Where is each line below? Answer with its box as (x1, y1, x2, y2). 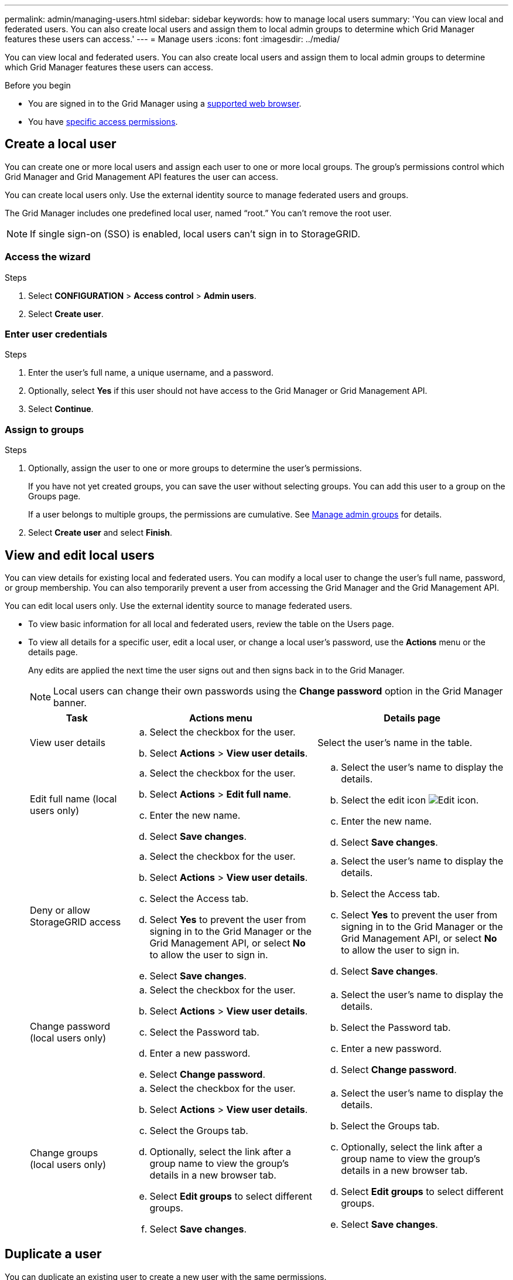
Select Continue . (28, 404, 94, 414)
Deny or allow (30, 904, 90, 916)
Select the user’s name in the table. (317, 736, 473, 748)
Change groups (30, 1146, 98, 1159)
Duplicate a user (5, 1247, 102, 1262)
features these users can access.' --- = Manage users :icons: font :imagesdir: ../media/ (5, 34, 340, 44)
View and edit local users (5, 547, 155, 563)
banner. (53, 696, 87, 709)
